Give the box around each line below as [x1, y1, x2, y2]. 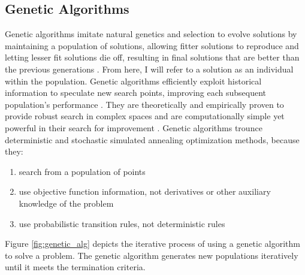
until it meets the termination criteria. [5, 261, 146, 273]
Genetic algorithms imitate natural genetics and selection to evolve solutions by [5, 28, 297, 40]
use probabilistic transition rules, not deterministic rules [19, 217, 225, 229]
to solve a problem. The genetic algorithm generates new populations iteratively [5, 249, 298, 261]
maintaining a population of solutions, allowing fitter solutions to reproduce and [5, 39, 299, 52]
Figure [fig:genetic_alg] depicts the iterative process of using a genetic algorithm [5, 237, 300, 250]
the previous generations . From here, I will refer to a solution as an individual [5, 62, 294, 75]
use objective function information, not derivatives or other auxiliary [19, 185, 271, 198]
